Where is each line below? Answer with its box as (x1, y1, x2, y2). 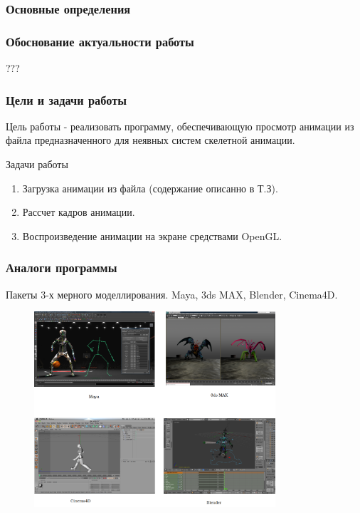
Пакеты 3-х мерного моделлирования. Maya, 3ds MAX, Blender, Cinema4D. (6, 286, 338, 301)
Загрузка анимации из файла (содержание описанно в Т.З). (22, 180, 278, 195)
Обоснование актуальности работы (6, 32, 194, 50)
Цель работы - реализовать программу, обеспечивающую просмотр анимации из (6, 118, 354, 133)
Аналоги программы (6, 259, 117, 276)
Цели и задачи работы (6, 90, 127, 108)
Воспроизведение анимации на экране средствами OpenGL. (22, 228, 282, 243)
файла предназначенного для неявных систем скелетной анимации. (6, 133, 295, 147)
